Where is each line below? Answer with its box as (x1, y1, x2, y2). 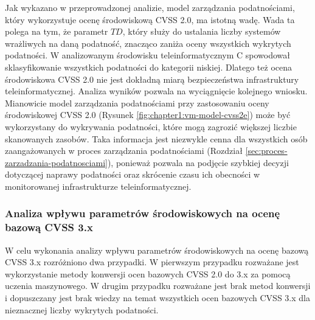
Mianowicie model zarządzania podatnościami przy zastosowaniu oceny (5, 96, 269, 109)
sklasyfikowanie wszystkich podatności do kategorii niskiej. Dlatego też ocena (5, 60, 292, 73)
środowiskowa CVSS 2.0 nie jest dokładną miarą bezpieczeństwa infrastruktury (5, 72, 299, 85)
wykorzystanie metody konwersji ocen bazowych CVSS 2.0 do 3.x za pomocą (5, 267, 291, 280)
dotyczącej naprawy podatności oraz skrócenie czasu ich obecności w (5, 168, 260, 181)
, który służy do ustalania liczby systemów (122, 25, 281, 38)
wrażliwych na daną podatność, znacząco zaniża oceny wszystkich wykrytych (5, 37, 291, 49)
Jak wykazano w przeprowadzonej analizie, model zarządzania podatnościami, (5, 1, 295, 13)
